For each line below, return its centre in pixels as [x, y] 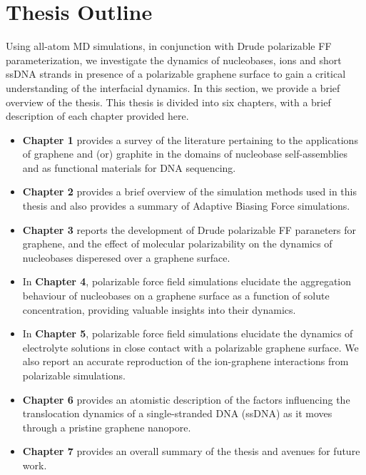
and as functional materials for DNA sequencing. [129, 167]
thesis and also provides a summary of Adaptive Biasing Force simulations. [186, 206]
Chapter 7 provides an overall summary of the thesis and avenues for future [191, 451]
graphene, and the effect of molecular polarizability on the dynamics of [177, 244]
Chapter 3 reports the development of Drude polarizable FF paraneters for [189, 229]
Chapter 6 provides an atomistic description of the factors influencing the [186, 399]
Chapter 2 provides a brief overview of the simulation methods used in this [190, 191]
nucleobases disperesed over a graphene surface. [126, 257]
